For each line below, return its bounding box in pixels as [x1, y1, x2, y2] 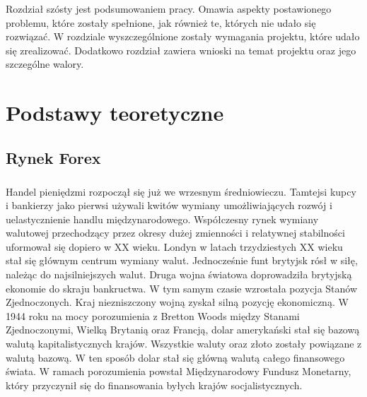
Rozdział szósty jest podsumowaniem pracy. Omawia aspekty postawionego [6, 1, 332, 16]
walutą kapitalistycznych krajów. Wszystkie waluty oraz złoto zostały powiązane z [6, 336, 362, 351]
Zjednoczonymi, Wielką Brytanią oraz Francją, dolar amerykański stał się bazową [6, 322, 360, 337]
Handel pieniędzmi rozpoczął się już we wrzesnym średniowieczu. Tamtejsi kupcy [6, 184, 356, 198]
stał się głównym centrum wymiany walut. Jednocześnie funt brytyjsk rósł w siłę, [6, 253, 358, 268]
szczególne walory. [6, 57, 84, 71]
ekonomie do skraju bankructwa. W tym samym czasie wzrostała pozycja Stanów [6, 280, 358, 295]
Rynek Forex [6, 146, 101, 168]
